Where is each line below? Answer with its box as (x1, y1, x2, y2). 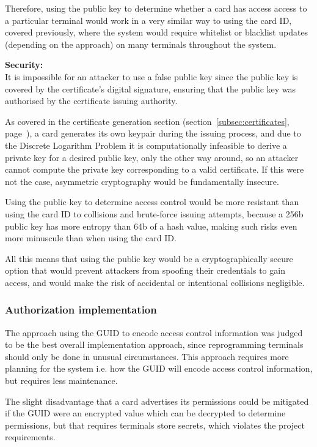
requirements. (5, 430, 56, 443)
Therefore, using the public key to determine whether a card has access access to (5, 2, 307, 14)
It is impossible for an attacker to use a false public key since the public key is (5, 70, 298, 83)
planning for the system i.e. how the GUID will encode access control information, (5, 362, 313, 375)
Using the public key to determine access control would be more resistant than (5, 195, 299, 208)
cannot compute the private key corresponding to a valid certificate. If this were (5, 163, 304, 176)
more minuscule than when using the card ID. (5, 231, 177, 244)
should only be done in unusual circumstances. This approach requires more (5, 350, 289, 362)
